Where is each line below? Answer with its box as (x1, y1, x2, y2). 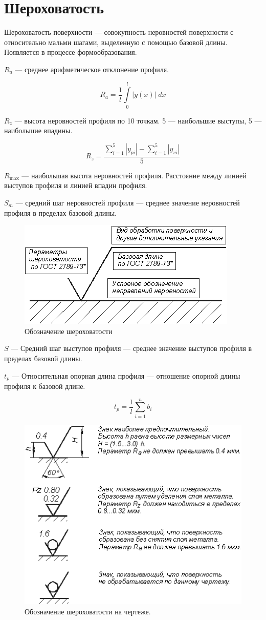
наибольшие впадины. (4, 125, 73, 136)
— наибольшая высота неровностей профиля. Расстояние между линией (21, 170, 247, 180)
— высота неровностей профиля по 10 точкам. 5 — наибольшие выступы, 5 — (14, 115, 262, 126)
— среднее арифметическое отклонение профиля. (15, 64, 169, 74)
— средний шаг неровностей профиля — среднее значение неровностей (15, 197, 240, 208)
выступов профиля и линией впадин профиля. (4, 180, 147, 191)
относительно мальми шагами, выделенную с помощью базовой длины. (4, 36, 228, 47)
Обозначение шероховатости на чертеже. (25, 606, 151, 616)
